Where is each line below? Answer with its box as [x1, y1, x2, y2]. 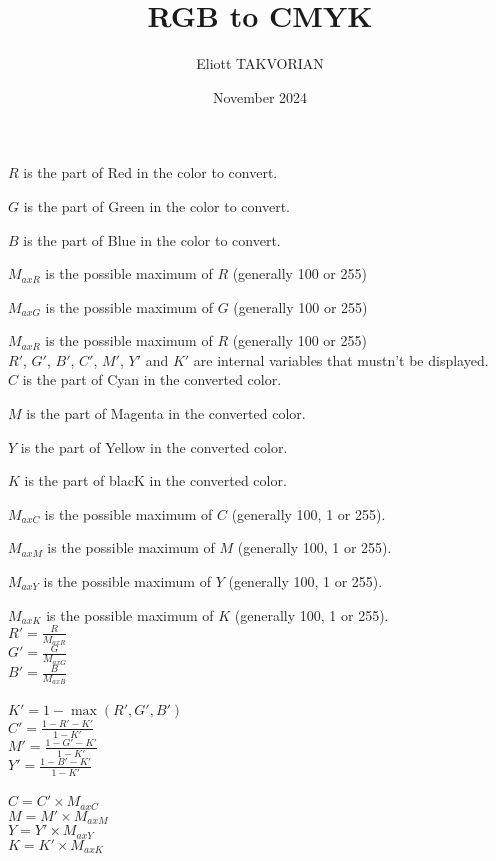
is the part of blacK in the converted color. [24, 470, 287, 491]
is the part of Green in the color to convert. [23, 195, 290, 216]
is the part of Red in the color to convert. [23, 162, 278, 183]
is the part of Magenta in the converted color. [26, 403, 306, 424]
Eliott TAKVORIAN [196, 53, 324, 74]
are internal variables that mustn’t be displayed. [193, 349, 489, 370]
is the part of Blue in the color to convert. [23, 229, 281, 250]
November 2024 [212, 86, 308, 107]
